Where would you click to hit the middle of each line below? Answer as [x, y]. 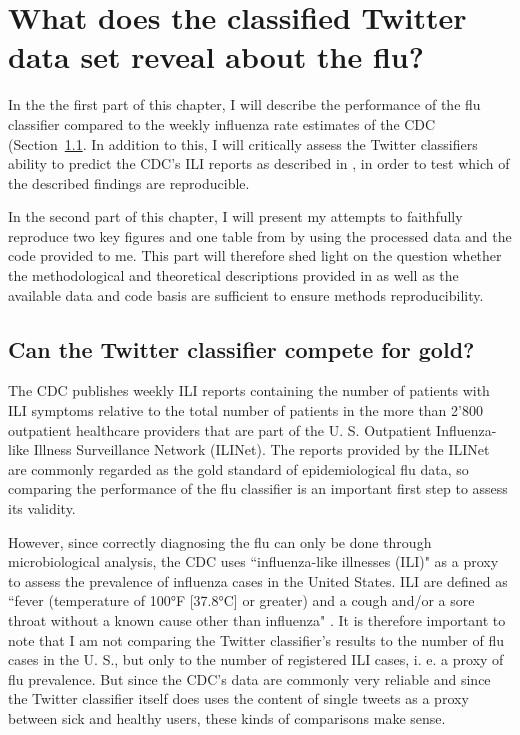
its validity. [42, 508]
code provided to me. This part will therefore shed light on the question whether [255, 255]
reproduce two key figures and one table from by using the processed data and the [260, 235]
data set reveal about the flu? [216, 56]
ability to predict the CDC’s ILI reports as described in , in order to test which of [259, 163]
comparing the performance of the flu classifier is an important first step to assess [258, 488]
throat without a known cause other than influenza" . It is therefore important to [257, 619]
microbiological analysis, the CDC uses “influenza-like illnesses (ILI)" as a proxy [253, 561]
